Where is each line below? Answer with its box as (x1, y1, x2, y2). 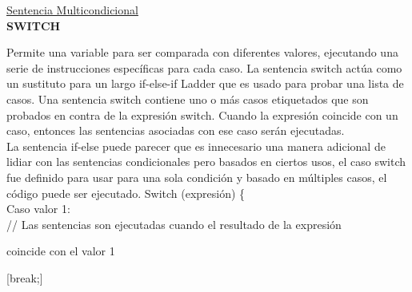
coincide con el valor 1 (6, 243, 115, 259)
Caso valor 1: (6, 200, 70, 217)
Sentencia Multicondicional (6, 2, 138, 18)
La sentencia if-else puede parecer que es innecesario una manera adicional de (6, 137, 386, 154)
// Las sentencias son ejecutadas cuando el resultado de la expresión (6, 215, 342, 232)
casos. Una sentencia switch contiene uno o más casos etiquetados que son (6, 90, 369, 107)
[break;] (6, 269, 43, 286)
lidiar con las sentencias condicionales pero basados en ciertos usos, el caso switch (6, 153, 406, 170)
